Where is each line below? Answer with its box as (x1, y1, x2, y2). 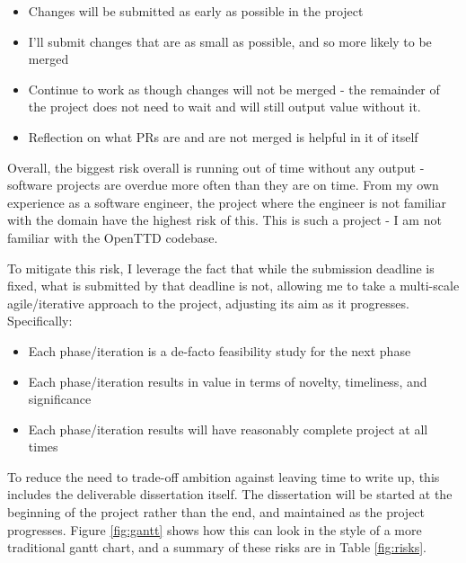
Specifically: (7, 311, 73, 330)
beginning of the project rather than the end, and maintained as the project (7, 503, 426, 522)
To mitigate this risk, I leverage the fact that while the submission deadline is (7, 258, 435, 277)
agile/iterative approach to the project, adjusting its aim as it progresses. (7, 293, 409, 312)
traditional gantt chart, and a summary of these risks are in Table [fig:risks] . (7, 538, 427, 557)
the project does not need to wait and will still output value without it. (28, 97, 421, 116)
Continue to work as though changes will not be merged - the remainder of (28, 79, 440, 98)
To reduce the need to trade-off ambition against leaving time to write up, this (7, 467, 440, 486)
